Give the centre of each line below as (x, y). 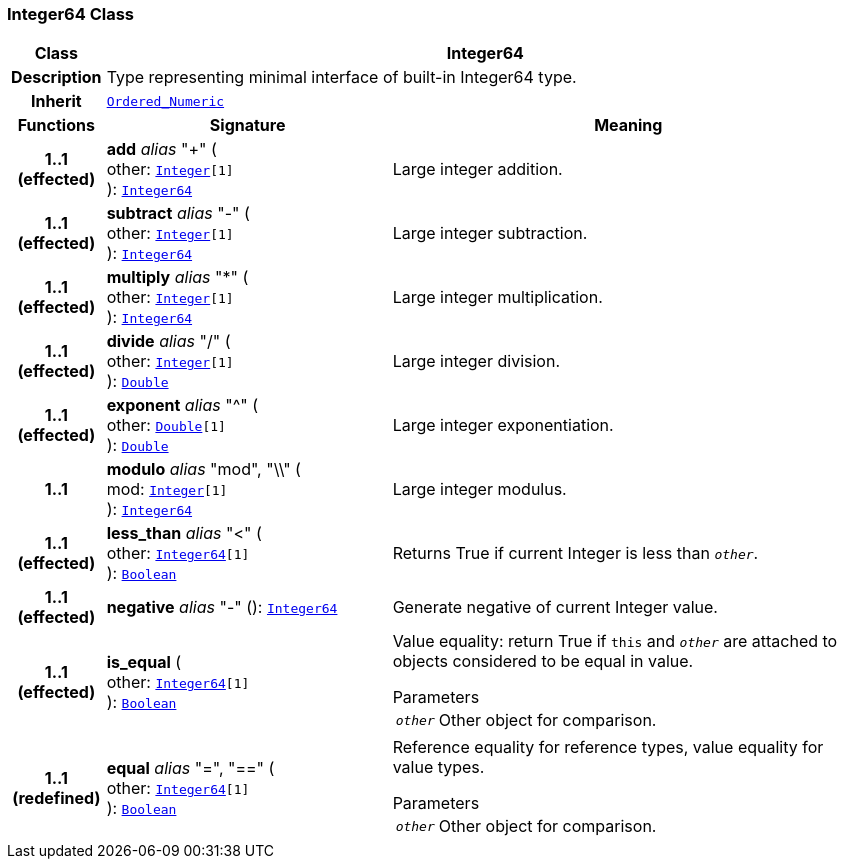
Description (56, 77)
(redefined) (56, 798)
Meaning (628, 125)
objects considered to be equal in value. (543, 661)
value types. (438, 767)
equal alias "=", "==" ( (190, 768)
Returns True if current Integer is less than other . (575, 553)
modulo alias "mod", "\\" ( (203, 469)
